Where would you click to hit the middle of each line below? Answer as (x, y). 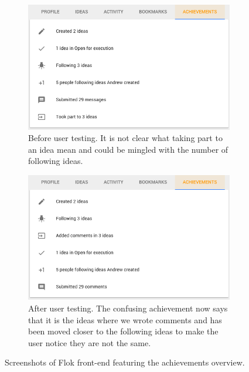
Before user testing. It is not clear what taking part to (125, 138)
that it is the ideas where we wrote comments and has (125, 319)
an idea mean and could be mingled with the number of (128, 149)
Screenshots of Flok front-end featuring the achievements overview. (125, 362)
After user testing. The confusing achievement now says (128, 308)
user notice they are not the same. (90, 342)
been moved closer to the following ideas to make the (123, 331)
